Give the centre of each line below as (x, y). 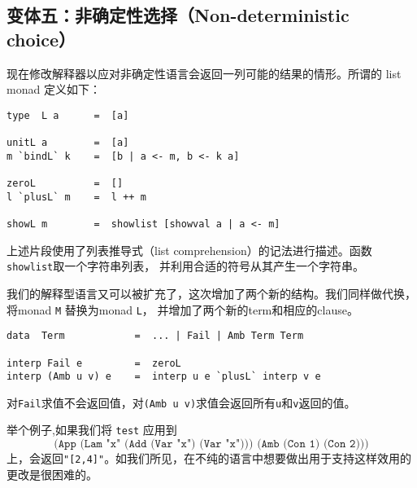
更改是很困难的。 (52, 474)
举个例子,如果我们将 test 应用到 (92, 430)
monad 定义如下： (54, 89)
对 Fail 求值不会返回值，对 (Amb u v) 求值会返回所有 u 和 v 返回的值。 (181, 402)
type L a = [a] (68, 115)
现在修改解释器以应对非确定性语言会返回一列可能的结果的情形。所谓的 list (204, 73)
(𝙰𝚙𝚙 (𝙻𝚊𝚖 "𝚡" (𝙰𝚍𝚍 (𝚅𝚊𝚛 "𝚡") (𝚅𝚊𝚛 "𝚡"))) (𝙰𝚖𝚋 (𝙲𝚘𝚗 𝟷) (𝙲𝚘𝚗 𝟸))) (211, 444)
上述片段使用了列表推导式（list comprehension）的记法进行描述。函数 (189, 250)
